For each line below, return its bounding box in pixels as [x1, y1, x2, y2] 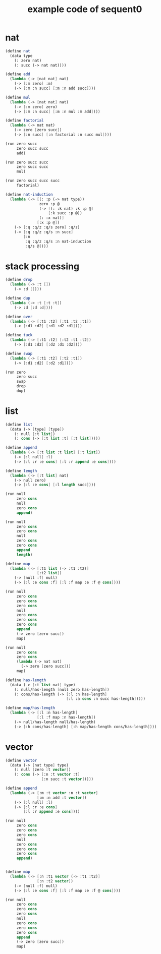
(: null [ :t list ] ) [14, 431, 56, 437]
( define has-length [5, 677, 46, 683]
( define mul [5, 95, 30, 100]
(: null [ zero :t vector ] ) [14, 767, 71, 772]
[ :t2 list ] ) [37, 571, 62, 576]
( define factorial [5, 118, 44, 123]
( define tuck [5, 333, 33, 338]
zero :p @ [39, 201, 60, 206]
